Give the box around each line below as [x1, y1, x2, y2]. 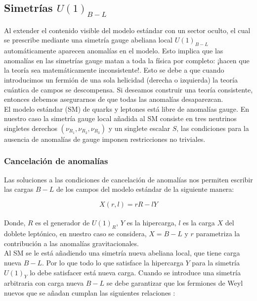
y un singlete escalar [108, 123, 171, 133]
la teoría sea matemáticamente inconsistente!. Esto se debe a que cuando [4, 65, 224, 75]
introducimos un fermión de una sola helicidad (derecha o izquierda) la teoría [4, 74, 238, 85]
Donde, [4, 217, 26, 228]
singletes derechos [4, 123, 57, 133]
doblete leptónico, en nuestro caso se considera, [4, 228, 147, 239]
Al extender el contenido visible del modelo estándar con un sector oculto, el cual [4, 25, 251, 35]
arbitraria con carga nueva [4, 278, 84, 288]
